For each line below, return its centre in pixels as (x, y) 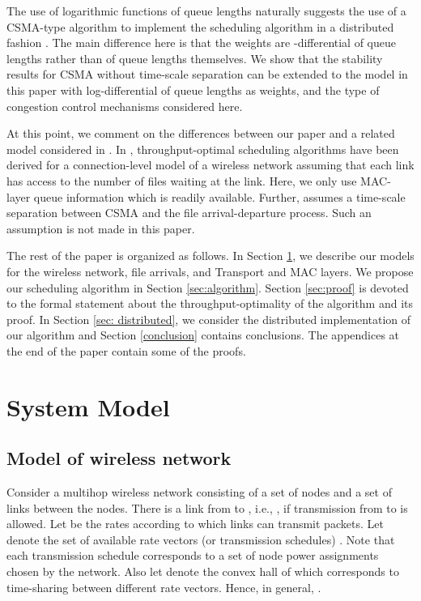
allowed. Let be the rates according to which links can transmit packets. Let (195, 524)
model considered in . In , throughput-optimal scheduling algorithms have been (203, 149)
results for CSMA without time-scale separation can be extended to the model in (207, 74)
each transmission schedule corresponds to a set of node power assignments (193, 555)
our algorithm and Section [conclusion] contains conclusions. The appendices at (203, 335)
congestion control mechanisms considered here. (125, 106)
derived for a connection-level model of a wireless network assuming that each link (210, 165)
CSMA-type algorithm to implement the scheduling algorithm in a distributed (200, 26)
